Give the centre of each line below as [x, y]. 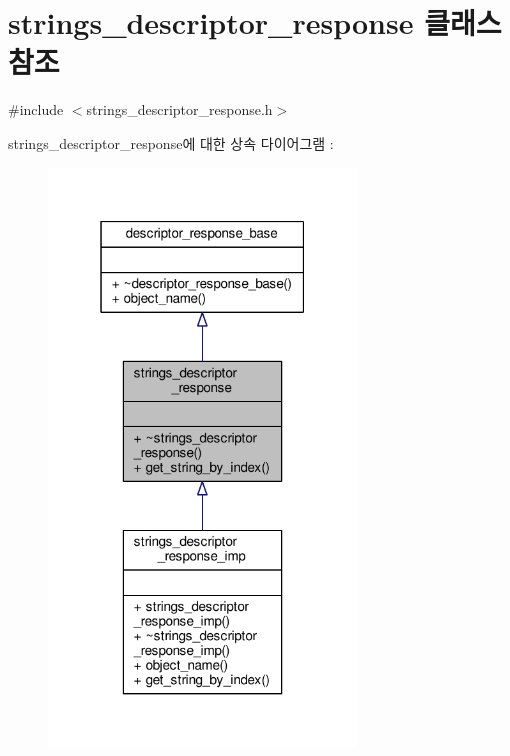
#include [36, 109]
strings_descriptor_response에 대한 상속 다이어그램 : [171, 142]
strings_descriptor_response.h [179, 109]
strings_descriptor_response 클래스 [255, 22]
